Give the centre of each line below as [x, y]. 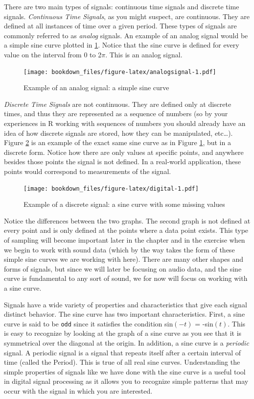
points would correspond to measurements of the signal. [88, 171]
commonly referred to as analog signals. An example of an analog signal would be [126, 35]
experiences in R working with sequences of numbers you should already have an [125, 123]
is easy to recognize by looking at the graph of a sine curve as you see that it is [123, 333]
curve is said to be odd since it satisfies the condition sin [89, 323]
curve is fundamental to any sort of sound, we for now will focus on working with [126, 278]
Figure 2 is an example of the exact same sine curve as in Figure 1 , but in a [117, 142]
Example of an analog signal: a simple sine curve [96, 87]
